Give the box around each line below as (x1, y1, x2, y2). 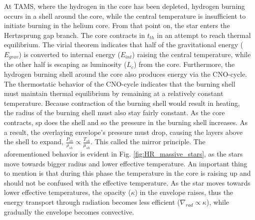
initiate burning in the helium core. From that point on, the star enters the (4, 20, 230, 31)
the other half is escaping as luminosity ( (4, 59, 127, 69)
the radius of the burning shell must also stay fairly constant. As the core (4, 107, 225, 118)
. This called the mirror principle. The (90, 136, 205, 147)
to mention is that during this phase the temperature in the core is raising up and (4, 168, 251, 178)
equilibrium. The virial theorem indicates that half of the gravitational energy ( (4, 39, 243, 50)
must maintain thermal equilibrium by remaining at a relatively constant (4, 88, 224, 98)
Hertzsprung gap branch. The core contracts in (4, 30, 145, 40)
